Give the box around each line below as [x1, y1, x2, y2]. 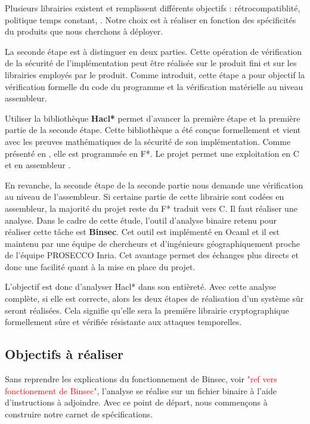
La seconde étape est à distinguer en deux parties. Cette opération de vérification [5, 45, 302, 57]
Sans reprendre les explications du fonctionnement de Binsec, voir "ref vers [5, 373, 277, 385]
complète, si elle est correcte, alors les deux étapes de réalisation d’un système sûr [5, 292, 304, 305]
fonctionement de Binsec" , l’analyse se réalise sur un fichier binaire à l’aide [5, 384, 277, 397]
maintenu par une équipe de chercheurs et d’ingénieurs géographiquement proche [5, 237, 300, 249]
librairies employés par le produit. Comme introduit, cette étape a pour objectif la [5, 68, 305, 81]
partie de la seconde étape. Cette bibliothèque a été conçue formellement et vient [5, 123, 301, 136]
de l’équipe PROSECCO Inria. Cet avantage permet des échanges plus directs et [5, 249, 299, 261]
